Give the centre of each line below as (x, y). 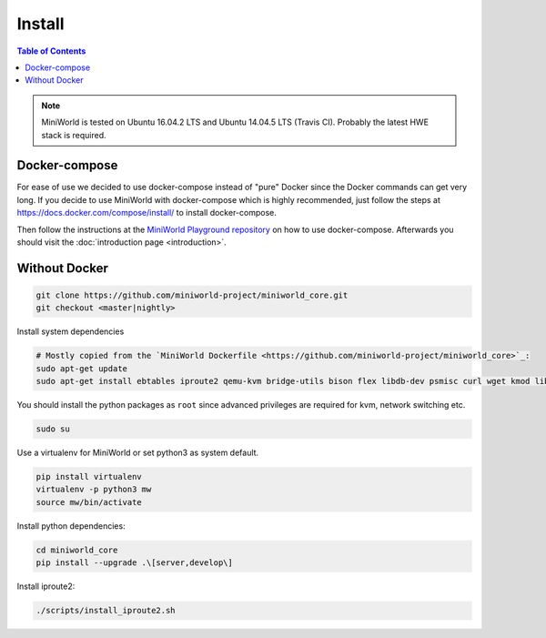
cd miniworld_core (77, 550)
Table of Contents (51, 51)
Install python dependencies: (71, 526)
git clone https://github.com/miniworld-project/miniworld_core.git (192, 295)
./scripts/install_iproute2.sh (106, 611)
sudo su (53, 429)
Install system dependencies (71, 331)
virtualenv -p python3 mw (94, 490)
